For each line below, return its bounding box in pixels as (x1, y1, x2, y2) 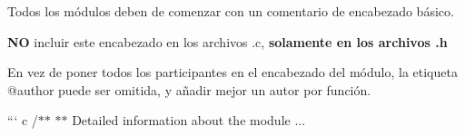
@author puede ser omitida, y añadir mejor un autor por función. (7, 80, 371, 99)
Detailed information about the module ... (72, 111, 306, 130)
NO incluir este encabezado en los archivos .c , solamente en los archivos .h (7, 32, 448, 51)
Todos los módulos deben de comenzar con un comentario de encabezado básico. (7, 2, 454, 20)
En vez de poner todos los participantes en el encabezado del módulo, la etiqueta (7, 63, 458, 82)
